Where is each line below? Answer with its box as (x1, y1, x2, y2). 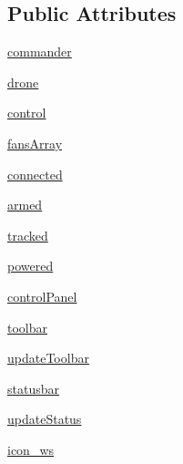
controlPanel (7, 286, 77, 305)
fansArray (7, 133, 63, 152)
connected (7, 164, 63, 183)
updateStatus (7, 409, 82, 428)
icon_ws (7, 439, 55, 459)
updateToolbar (7, 348, 89, 367)
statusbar (7, 378, 59, 397)
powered (7, 256, 54, 275)
